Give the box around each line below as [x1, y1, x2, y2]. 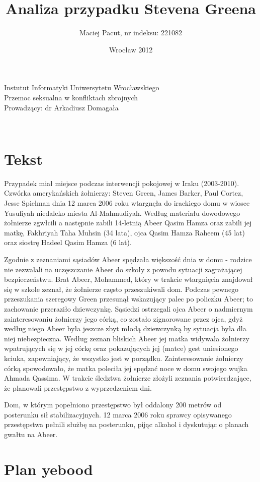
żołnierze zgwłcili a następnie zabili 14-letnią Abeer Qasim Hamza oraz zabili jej [4, 217, 252, 228]
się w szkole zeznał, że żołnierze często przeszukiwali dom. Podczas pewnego [4, 283, 239, 294]
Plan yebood [4, 458, 93, 479]
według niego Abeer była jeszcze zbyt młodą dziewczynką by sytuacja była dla [4, 323, 246, 334]
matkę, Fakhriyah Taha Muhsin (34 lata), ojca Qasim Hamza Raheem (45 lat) [4, 227, 245, 237]
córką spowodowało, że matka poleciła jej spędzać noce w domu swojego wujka [4, 363, 247, 373]
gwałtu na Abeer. [4, 429, 58, 440]
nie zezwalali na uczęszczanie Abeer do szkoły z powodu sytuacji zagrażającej [4, 264, 242, 274]
